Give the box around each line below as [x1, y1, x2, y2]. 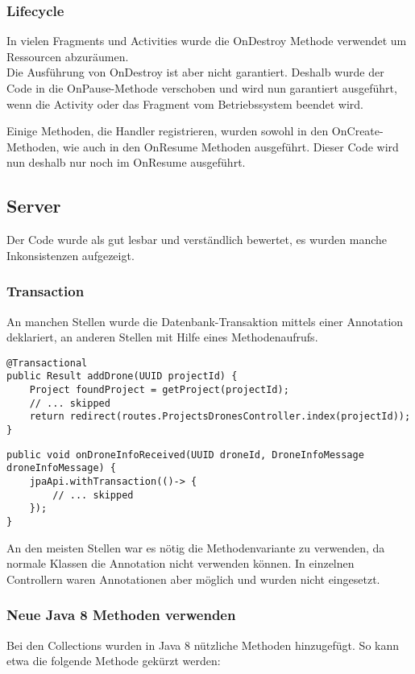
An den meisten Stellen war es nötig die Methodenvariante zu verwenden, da [6, 539, 385, 556]
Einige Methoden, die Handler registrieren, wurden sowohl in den [6, 122, 329, 139]
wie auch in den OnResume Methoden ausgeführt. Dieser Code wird [63, 138, 399, 155]
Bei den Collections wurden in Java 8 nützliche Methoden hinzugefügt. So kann [6, 636, 400, 653]
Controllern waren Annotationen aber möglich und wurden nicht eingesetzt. [6, 570, 380, 587]
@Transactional [6, 357, 88, 369]
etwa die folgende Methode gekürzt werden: [6, 652, 221, 669]
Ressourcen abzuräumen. [6, 48, 129, 64]
